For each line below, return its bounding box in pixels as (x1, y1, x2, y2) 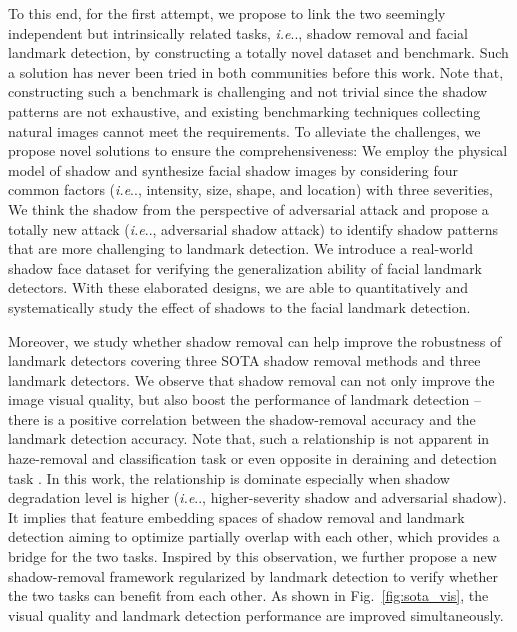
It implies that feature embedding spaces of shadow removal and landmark (8, 506, 465, 527)
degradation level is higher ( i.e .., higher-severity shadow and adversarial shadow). (8, 487, 507, 508)
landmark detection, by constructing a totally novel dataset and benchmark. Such (8, 42, 509, 63)
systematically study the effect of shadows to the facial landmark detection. (8, 296, 471, 317)
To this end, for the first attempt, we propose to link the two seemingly (8, 3, 446, 23)
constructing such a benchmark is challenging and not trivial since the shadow (8, 81, 488, 102)
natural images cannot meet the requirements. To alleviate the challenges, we (8, 120, 481, 141)
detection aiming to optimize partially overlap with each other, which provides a (8, 526, 500, 547)
